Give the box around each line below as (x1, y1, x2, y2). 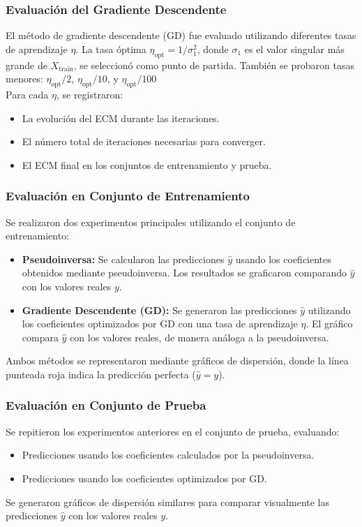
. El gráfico (306, 316, 353, 331)
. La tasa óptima (75, 41, 146, 56)
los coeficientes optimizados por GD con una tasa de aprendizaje (22, 316, 298, 331)
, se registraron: (56, 87, 123, 101)
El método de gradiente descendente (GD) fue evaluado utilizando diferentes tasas (6, 28, 356, 43)
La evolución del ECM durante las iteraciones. (22, 110, 220, 125)
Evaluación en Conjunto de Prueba (6, 396, 206, 414)
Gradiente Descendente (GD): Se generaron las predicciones (22, 302, 297, 317)
